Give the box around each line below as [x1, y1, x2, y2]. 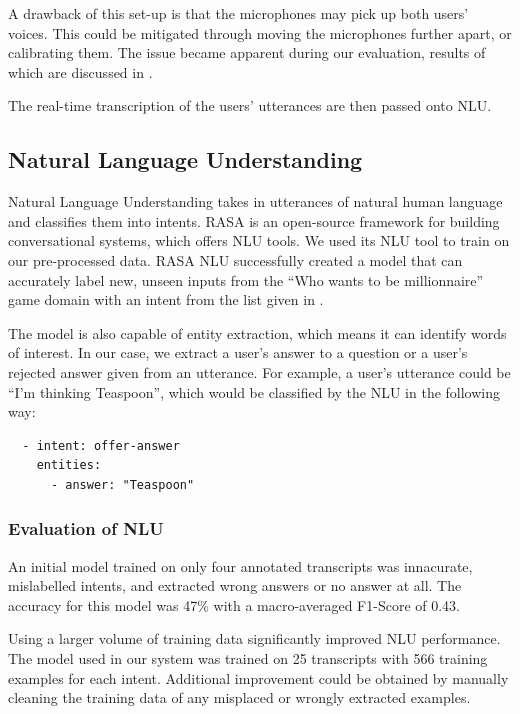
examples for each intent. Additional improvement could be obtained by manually [8, 667, 509, 688]
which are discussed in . [8, 61, 153, 82]
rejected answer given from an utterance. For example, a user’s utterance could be [8, 361, 511, 382]
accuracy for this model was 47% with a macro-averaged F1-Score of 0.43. [8, 594, 460, 615]
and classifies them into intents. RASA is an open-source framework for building [8, 210, 500, 231]
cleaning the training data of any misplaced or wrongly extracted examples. [8, 687, 471, 708]
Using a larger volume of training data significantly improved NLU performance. [8, 628, 501, 649]
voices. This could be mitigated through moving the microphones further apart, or [8, 22, 512, 43]
